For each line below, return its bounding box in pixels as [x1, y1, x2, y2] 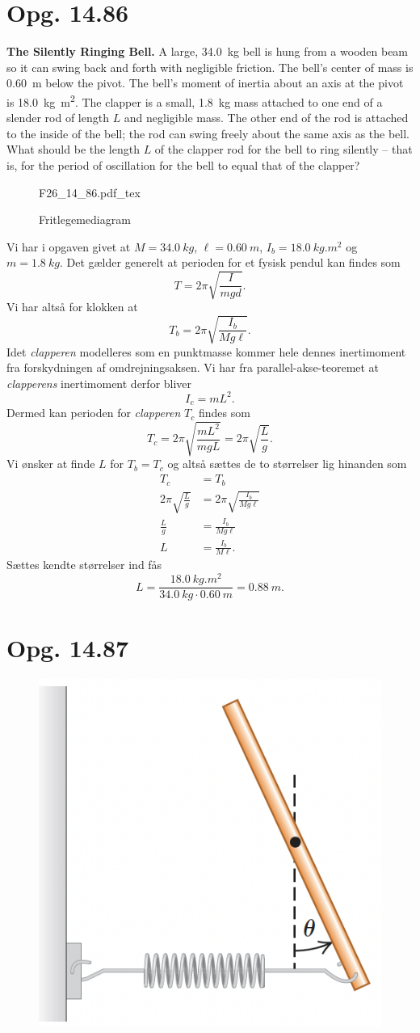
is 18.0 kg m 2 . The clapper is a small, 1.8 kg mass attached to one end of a [6, 91, 383, 110]
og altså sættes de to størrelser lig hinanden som [167, 455, 407, 472]
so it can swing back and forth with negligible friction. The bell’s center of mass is [6, 58, 414, 75]
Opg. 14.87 [6, 631, 129, 664]
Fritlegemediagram [39, 211, 131, 228]
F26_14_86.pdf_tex [39, 183, 141, 200]
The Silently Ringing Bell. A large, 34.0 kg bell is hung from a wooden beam [6, 43, 409, 60]
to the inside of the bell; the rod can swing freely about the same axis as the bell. [6, 124, 409, 141]
